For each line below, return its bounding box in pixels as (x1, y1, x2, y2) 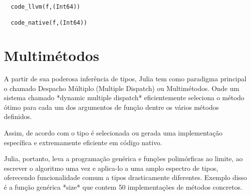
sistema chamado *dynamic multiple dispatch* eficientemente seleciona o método (4, 92, 245, 103)
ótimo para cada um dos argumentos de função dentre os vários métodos (4, 102, 219, 112)
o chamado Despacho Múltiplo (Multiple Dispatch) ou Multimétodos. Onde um (4, 83, 239, 93)
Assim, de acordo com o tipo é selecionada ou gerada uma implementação (4, 128, 222, 138)
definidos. (4, 111, 32, 121)
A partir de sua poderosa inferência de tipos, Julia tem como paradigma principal (4, 74, 247, 84)
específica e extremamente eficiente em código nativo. (4, 137, 162, 147)
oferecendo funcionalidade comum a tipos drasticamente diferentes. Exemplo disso (4, 172, 247, 182)
